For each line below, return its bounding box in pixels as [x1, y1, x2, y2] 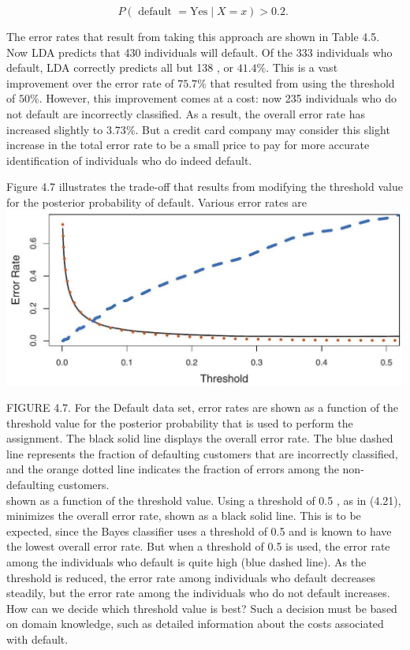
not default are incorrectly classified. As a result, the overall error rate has [6, 105, 365, 121]
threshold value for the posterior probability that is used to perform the [6, 414, 353, 431]
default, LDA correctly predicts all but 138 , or [6, 59, 234, 76]
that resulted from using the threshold [210, 74, 395, 91]
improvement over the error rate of [6, 74, 174, 91]
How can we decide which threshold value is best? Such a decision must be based [6, 600, 397, 616]
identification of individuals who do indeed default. [6, 151, 252, 168]
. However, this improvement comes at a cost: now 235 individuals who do [39, 90, 397, 106]
